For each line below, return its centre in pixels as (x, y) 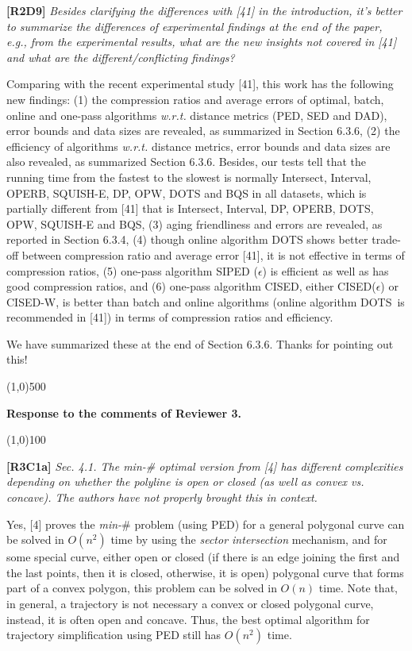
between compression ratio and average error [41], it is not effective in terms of (213, 254)
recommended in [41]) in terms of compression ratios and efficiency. (170, 317)
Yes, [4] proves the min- (64, 524)
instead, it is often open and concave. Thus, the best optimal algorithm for (188, 619)
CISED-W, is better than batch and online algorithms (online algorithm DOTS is (206, 301)
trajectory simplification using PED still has (114, 635)
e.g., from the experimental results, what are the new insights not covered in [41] (202, 42)
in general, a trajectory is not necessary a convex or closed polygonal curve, (190, 603)
